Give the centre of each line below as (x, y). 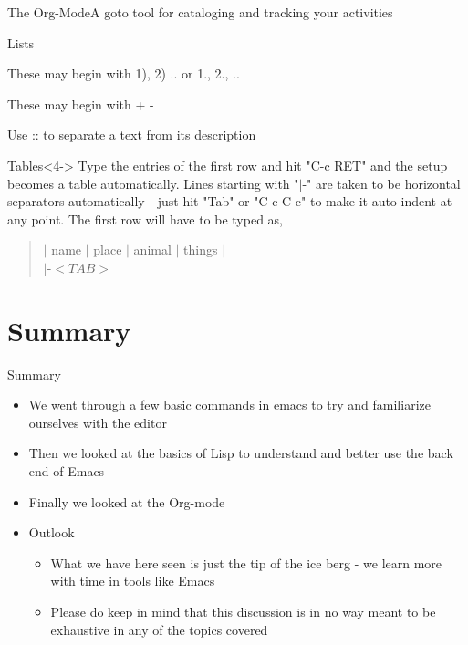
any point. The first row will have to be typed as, (146, 218)
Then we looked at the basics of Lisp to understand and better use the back (241, 453)
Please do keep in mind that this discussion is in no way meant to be (243, 611)
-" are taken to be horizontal (381, 183)
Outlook (52, 532)
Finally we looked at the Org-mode (127, 501)
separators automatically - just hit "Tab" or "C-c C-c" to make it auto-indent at (230, 201)
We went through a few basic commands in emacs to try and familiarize (229, 405)
